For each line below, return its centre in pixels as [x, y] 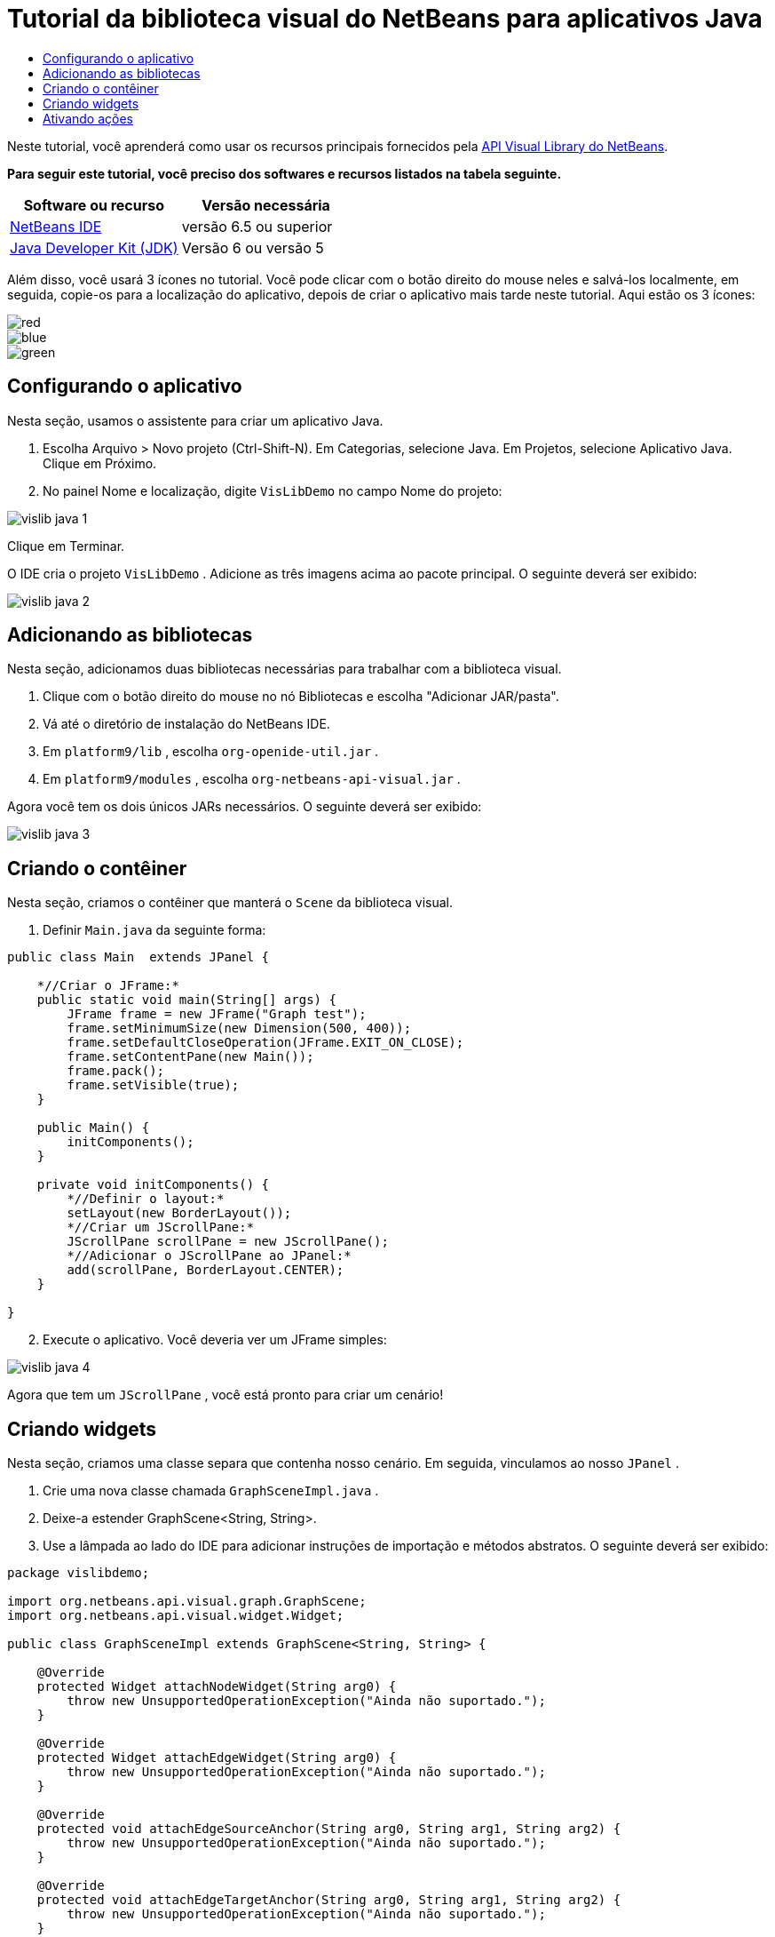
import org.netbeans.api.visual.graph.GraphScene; [187, 1602]
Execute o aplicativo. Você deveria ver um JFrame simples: [215, 1340]
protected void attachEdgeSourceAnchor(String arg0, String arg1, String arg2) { [329, 1829]
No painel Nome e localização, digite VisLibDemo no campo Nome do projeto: [273, 490]
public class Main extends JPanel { [138, 957]
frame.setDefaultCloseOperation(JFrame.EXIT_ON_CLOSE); [265, 1043]
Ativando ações [88, 118]
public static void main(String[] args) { [186, 1000]
